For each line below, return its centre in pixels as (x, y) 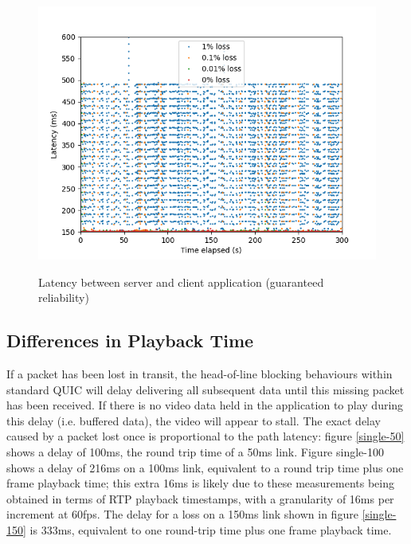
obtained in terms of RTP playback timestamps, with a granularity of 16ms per (200, 498)
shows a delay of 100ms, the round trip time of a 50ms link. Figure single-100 (195, 451)
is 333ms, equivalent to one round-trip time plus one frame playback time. (211, 529)
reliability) (64, 297)
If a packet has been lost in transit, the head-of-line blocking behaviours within (200, 373)
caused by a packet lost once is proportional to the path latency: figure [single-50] (205, 436)
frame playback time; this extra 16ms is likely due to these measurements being (201, 483)
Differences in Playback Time (130, 340)
